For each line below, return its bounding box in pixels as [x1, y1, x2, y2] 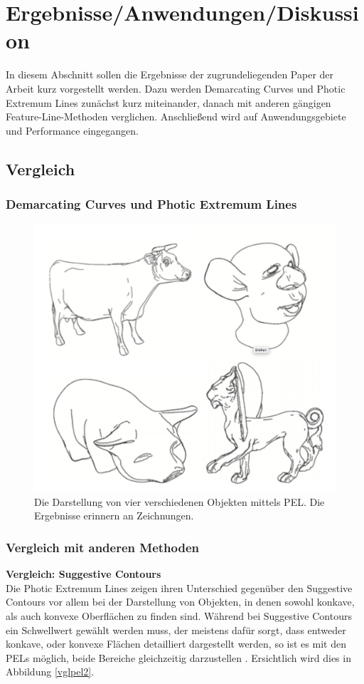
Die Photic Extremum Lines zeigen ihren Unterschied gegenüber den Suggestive [6, 580, 353, 595]
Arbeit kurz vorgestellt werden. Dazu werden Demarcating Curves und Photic [6, 81, 346, 95]
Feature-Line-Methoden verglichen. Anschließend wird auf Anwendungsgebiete [6, 109, 346, 124]
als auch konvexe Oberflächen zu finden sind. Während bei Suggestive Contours [6, 608, 352, 623]
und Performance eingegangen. [6, 123, 139, 138]
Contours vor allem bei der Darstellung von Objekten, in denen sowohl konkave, [6, 594, 355, 609]
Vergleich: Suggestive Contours [6, 566, 161, 581]
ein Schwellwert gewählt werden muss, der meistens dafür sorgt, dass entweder [6, 622, 346, 637]
